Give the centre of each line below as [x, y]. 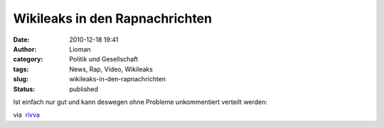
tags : [21, 69]
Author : [25, 49]
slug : [21, 79]
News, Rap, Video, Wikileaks [111, 69]
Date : [21, 40]
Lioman [80, 49]
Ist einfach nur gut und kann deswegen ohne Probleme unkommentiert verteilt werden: [140, 102]
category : [28, 59]
